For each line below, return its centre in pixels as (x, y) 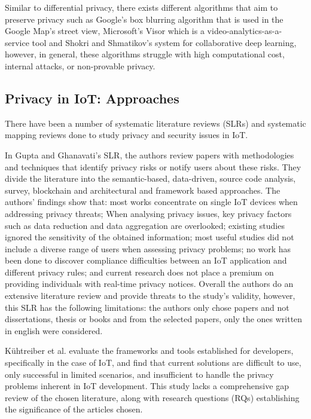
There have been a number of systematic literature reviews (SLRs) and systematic (155, 123)
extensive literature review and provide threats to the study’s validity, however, (150, 296)
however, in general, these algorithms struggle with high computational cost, (145, 54)
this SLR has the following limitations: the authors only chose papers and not (147, 307)
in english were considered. (54, 330)
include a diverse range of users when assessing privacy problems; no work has (148, 248)
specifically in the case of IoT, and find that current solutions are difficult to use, (153, 363)
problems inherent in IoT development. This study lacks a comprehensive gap (147, 386)
